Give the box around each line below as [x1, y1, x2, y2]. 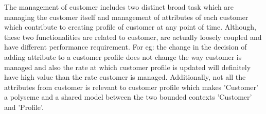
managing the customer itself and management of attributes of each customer [4, 11, 249, 22]
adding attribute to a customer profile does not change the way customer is [4, 51, 242, 62]
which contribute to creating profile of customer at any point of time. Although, [4, 21, 256, 32]
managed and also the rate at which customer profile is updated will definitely [4, 61, 251, 72]
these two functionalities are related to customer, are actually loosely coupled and [4, 31, 262, 42]
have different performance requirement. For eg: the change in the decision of [4, 41, 247, 52]
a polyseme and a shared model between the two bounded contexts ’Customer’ [4, 92, 252, 102]
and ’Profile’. [4, 101, 44, 112]
